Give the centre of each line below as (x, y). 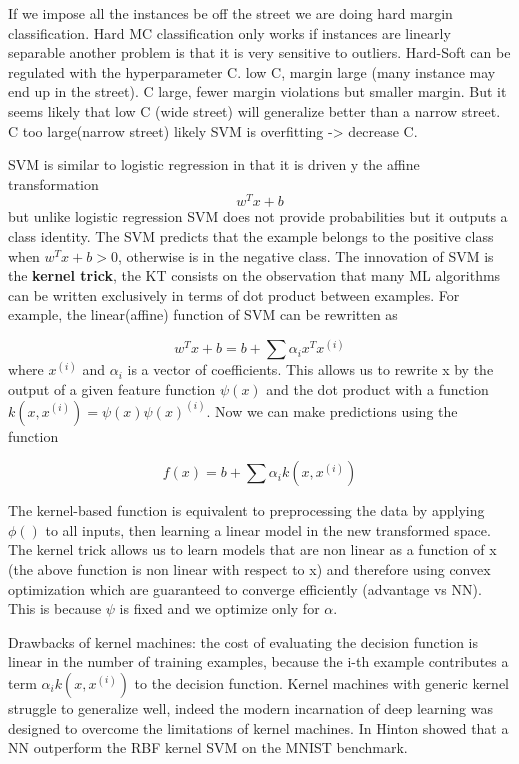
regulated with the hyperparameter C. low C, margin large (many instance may (252, 71)
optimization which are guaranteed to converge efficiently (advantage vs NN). (245, 588)
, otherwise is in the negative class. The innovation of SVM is (305, 255)
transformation (53, 183)
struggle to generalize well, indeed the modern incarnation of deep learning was (250, 708)
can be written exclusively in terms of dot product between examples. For (234, 294)
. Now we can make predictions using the (332, 410)
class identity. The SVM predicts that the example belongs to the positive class (251, 236)
